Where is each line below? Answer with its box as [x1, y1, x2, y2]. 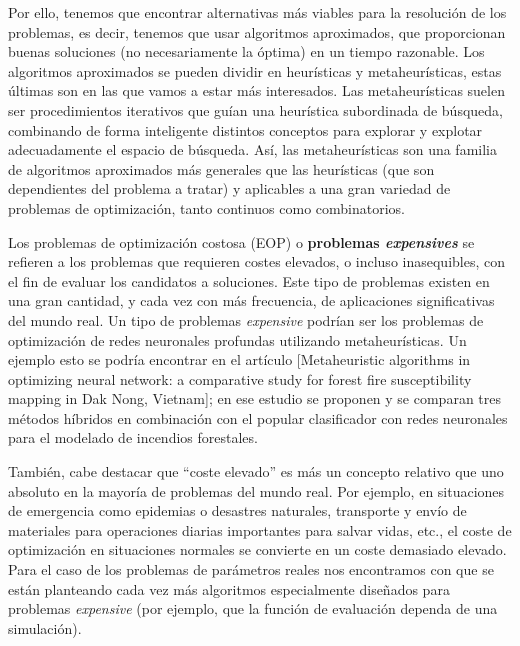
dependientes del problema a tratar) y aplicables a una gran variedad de [8, 178, 451, 199]
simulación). [8, 617, 82, 638]
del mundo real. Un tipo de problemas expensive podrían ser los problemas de [8, 309, 484, 330]
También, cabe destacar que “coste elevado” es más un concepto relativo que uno [8, 461, 504, 482]
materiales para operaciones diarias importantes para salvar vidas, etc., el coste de [8, 519, 512, 540]
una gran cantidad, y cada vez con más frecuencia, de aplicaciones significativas [8, 290, 495, 311]
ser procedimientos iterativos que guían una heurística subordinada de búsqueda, [8, 99, 503, 120]
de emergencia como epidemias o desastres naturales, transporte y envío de [8, 500, 467, 521]
